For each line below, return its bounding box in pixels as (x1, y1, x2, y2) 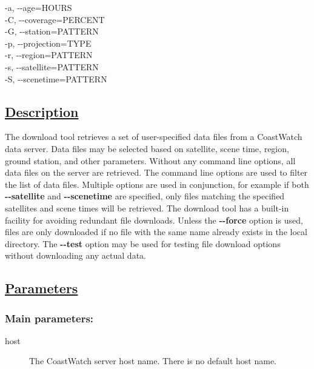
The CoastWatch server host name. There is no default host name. (29, 354, 277, 367)
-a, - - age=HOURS (5, 1, 72, 13)
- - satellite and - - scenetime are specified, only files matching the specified (5, 190, 285, 202)
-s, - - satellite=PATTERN (5, 60, 99, 73)
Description (5, 102, 79, 121)
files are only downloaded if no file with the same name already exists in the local (5, 225, 307, 238)
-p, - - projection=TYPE (5, 36, 92, 49)
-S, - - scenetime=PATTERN (5, 72, 107, 85)
